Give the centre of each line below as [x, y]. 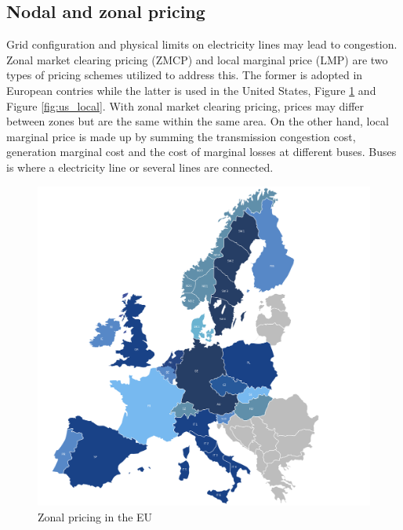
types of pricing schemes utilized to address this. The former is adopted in [185, 75]
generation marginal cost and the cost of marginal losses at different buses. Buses [201, 152]
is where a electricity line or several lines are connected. [140, 167]
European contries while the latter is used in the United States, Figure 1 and [191, 90]
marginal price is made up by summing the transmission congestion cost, [181, 136]
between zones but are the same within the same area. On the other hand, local [198, 121]
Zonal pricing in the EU [95, 516]
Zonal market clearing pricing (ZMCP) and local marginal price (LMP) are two [197, 59]
